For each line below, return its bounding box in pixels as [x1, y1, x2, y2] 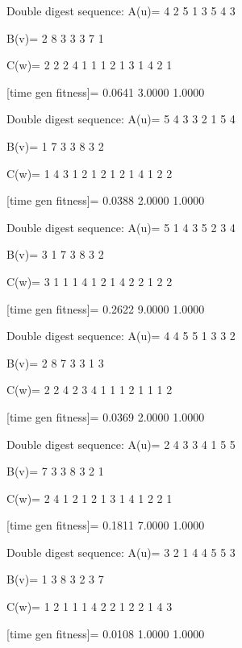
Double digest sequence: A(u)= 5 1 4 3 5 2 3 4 [6, 218, 236, 235]
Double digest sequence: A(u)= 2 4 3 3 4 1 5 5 [6, 435, 236, 452]
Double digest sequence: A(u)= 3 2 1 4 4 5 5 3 [6, 543, 236, 560]
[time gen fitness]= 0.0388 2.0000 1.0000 [6, 192, 205, 209]
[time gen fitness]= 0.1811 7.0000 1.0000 [6, 517, 205, 534]
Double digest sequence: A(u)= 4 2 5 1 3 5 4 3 [6, 2, 236, 19]
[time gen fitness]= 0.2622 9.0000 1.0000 [6, 300, 205, 317]
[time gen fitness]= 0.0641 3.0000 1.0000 [6, 83, 205, 100]
